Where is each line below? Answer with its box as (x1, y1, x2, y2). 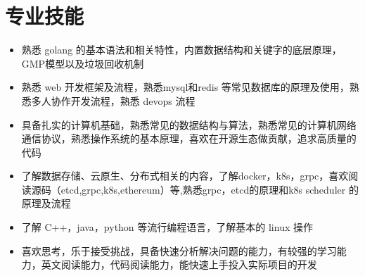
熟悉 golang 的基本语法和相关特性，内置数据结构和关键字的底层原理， (21, 42, 342, 57)
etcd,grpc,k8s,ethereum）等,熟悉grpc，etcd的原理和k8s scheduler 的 (60, 182, 359, 196)
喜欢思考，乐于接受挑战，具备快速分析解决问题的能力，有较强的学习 (21, 243, 337, 258)
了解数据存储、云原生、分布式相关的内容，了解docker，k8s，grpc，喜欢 (21, 168, 349, 183)
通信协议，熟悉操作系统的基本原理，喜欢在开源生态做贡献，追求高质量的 (21, 131, 357, 146)
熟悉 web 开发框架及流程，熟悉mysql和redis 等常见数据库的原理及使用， (21, 80, 350, 94)
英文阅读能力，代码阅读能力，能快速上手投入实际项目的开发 (41, 257, 317, 272)
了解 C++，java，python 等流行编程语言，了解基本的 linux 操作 (21, 220, 313, 234)
